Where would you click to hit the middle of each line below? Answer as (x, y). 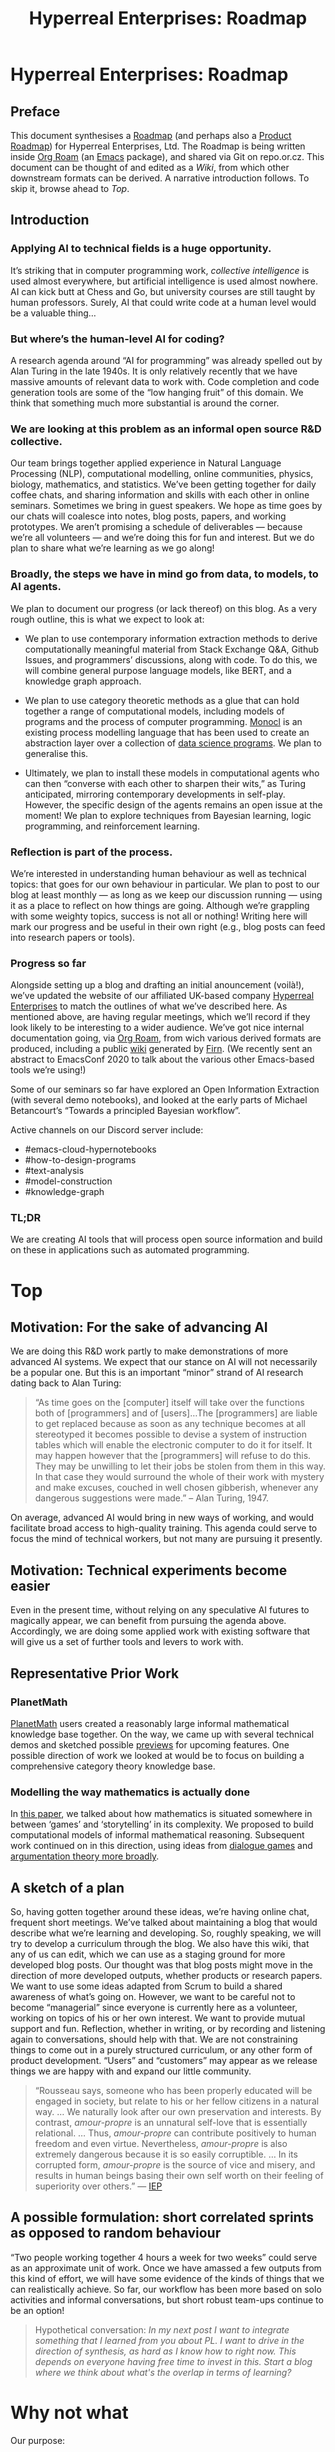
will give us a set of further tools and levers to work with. (127, 1642)
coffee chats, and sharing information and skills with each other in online (160, 495)
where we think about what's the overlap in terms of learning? (163, 2372)
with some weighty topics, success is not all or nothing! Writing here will (159, 916)
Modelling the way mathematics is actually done (130, 1792)
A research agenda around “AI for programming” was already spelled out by (166, 360)
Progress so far (48, 963)
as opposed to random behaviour (116, 2233)
